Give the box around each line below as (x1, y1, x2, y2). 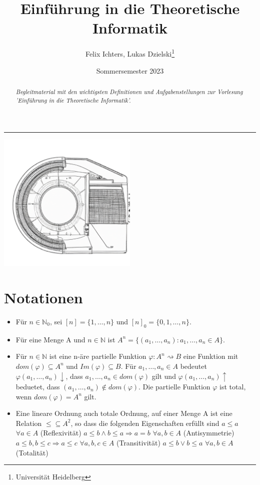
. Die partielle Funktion (138, 381, 210, 392)
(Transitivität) (116, 437, 160, 448)
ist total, (219, 381, 246, 392)
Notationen (4, 287, 83, 308)
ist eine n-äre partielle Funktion (49, 351, 146, 361)
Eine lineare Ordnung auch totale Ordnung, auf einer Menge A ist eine (15, 408, 232, 418)
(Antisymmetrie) (183, 427, 234, 438)
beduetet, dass (15, 381, 60, 392)
